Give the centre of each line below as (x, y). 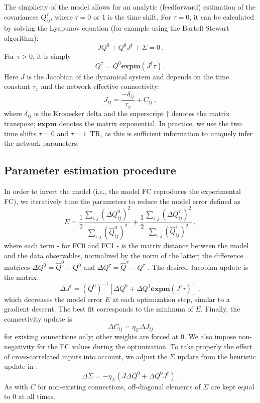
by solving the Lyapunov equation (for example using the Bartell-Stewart (117, 28)
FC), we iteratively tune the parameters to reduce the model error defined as (122, 201)
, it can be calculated (222, 16)
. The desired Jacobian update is (198, 267)
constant (17, 86)
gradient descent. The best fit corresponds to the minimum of (99, 309)
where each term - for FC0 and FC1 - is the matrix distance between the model (126, 245)
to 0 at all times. (30, 396)
